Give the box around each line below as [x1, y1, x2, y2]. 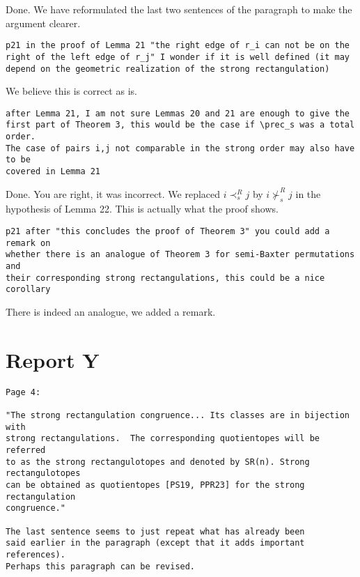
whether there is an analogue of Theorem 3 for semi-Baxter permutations [6, 249, 355, 260]
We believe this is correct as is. [6, 84, 137, 98]
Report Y [6, 345, 100, 374]
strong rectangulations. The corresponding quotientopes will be [6, 433, 320, 444]
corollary [6, 284, 51, 295]
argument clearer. [6, 15, 81, 30]
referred [6, 445, 46, 456]
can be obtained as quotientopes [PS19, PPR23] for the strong [6, 479, 305, 490]
